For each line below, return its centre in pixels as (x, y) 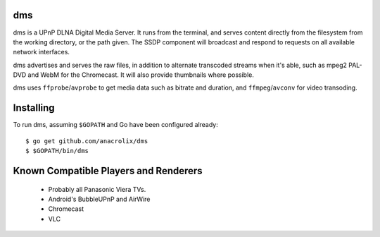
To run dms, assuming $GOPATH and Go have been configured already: (115, 125)
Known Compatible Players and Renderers (108, 170)
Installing (34, 108)
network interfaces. (42, 52)
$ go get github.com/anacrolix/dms (87, 141)
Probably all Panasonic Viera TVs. (97, 189)
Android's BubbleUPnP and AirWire (99, 199)
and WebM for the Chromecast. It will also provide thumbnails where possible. (141, 75)
